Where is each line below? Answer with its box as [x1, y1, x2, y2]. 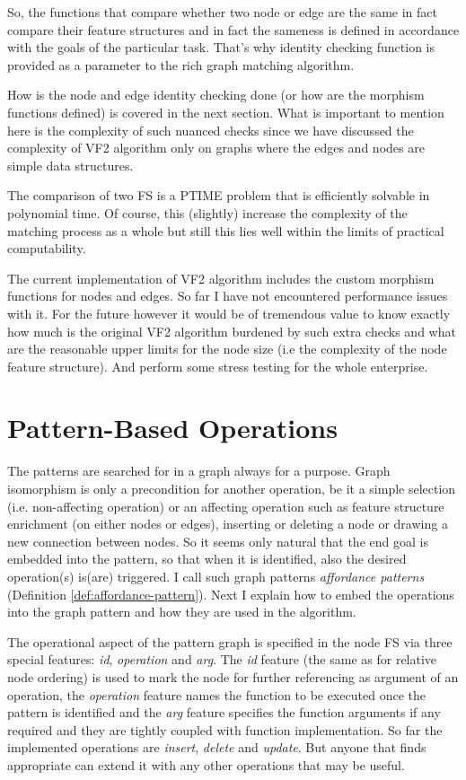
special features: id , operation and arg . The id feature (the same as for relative [7, 650, 437, 669]
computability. [7, 239, 86, 258]
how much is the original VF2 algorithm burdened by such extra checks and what [7, 321, 456, 340]
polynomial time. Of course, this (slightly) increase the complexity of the [7, 203, 408, 222]
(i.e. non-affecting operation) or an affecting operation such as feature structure [7, 496, 444, 515]
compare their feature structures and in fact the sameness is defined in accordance [7, 20, 460, 39]
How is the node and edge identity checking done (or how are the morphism [7, 85, 425, 104]
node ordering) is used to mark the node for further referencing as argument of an [7, 667, 459, 686]
